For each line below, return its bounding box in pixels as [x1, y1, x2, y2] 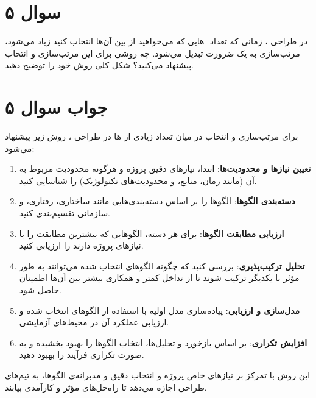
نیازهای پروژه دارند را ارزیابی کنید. [19, 239, 144, 252]
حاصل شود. [19, 283, 61, 296]
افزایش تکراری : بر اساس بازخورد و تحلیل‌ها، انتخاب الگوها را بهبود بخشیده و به [19, 336, 307, 349]
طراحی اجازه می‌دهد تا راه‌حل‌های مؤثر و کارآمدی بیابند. [5, 380, 207, 393]
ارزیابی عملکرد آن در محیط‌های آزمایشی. [19, 316, 169, 329]
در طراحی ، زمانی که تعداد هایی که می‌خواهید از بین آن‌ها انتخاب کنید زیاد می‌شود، [5, 35, 308, 48]
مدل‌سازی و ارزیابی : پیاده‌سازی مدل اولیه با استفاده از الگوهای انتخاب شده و [19, 304, 300, 316]
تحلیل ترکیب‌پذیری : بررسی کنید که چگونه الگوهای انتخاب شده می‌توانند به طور [19, 259, 305, 272]
